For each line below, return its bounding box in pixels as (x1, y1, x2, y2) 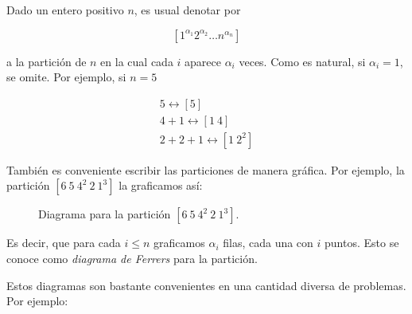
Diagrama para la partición (38, 206, 171, 222)
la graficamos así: (119, 177, 203, 194)
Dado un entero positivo (6, 2, 124, 18)
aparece (185, 53, 221, 69)
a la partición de (6, 53, 87, 69)
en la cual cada (100, 53, 173, 69)
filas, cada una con (223, 234, 313, 251)
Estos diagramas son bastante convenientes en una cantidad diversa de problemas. (6, 277, 406, 293)
